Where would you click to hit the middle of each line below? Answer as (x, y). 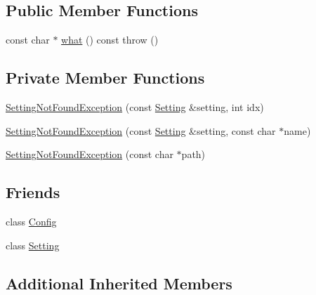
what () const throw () (110, 40)
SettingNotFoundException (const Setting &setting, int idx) (135, 107)
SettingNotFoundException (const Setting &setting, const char (141, 130)
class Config (31, 221)
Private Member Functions (105, 78)
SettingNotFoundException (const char (90, 154)
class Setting (33, 245)
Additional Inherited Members (119, 283)
